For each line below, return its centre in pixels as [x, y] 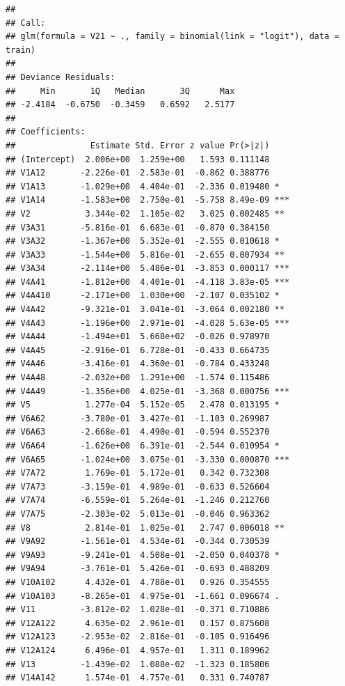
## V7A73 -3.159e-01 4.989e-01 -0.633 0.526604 [138, 486]
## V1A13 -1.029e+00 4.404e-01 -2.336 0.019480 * [143, 186]
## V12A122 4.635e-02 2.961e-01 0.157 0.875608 [138, 623]
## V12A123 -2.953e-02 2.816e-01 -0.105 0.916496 [138, 637]
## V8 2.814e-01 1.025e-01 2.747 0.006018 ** [145, 528]
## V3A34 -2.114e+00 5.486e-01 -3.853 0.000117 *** [148, 268]
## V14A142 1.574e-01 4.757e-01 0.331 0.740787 [138, 678]
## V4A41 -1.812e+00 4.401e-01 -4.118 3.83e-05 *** [148, 282]
